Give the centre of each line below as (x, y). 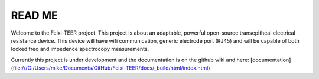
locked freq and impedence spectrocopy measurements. (80, 49)
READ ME (35, 15)
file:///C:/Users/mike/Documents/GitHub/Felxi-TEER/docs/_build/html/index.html (110, 68)
